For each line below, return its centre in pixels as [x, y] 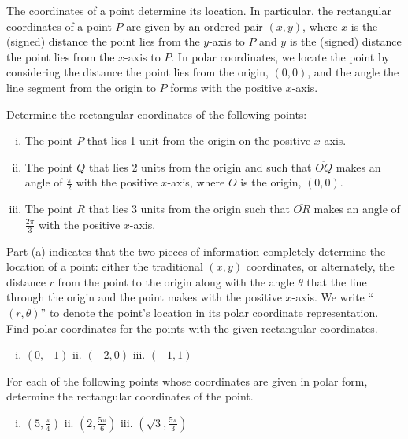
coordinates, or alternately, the [320, 266]
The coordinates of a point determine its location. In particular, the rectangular [199, 10]
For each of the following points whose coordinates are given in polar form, [187, 380]
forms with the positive [226, 87]
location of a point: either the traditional [105, 266]
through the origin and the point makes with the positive [144, 297]
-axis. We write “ [333, 297]
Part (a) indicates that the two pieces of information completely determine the [196, 251]
